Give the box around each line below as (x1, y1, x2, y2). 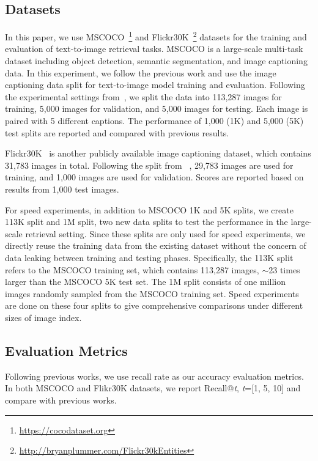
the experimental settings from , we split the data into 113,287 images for (5, 90, 282, 103)
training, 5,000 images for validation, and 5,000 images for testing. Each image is (5, 102, 308, 115)
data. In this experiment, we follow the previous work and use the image (5, 66, 276, 79)
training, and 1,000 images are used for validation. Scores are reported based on (5, 171, 304, 183)
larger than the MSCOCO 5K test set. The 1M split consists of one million (5, 275, 286, 288)
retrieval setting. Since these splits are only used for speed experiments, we (25, 227, 306, 240)
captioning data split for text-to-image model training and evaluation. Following (5, 78, 305, 91)
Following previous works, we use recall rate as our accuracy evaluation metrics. (5, 369, 304, 382)
